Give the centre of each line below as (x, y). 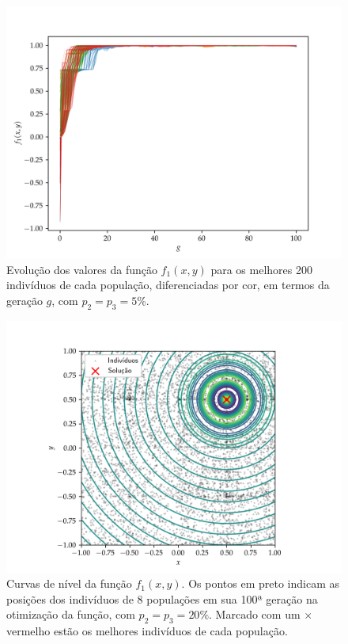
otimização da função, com (71, 614)
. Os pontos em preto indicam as (260, 583)
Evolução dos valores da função (82, 269)
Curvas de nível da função (69, 583)
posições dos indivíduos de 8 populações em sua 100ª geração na (162, 598)
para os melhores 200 (261, 269)
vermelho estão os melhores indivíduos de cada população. (147, 631)
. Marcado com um (255, 614)
